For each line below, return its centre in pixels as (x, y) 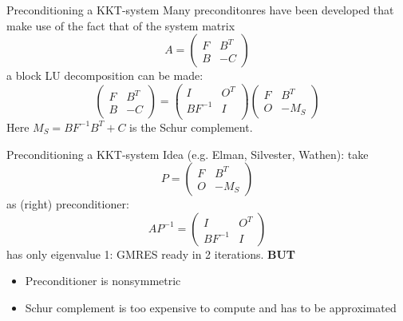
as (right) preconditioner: (68, 204)
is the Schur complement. (191, 127)
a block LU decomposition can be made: (105, 75)
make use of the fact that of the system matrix (121, 25)
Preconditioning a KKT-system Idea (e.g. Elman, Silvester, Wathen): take (188, 154)
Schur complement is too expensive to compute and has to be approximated (211, 307)
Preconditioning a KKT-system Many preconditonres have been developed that (200, 10)
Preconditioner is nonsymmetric (103, 281)
